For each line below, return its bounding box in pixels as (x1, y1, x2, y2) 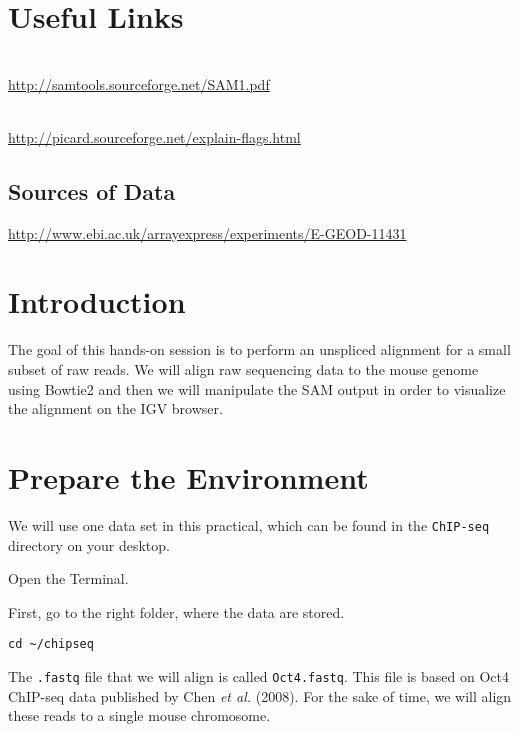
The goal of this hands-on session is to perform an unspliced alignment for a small (8, 339, 511, 360)
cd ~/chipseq (8, 637, 94, 652)
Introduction (8, 281, 186, 322)
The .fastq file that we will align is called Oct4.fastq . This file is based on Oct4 (8, 666, 509, 687)
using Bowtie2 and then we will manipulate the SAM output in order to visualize (8, 378, 506, 399)
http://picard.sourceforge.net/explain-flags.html (8, 126, 301, 147)
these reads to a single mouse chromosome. (8, 705, 271, 726)
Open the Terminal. (8, 568, 129, 589)
